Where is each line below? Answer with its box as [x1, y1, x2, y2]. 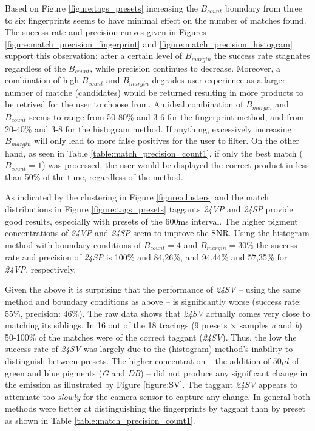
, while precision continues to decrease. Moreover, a [90, 61, 281, 74]
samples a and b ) [239, 319, 302, 331]
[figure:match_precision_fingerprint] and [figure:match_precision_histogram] [5, 37, 293, 50]
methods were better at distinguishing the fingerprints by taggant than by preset [5, 402, 305, 415]
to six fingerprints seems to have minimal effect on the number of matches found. [5, 13, 307, 26]
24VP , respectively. [5, 262, 76, 275]
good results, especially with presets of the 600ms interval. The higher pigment [5, 214, 298, 227]
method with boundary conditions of [5, 238, 141, 251]
